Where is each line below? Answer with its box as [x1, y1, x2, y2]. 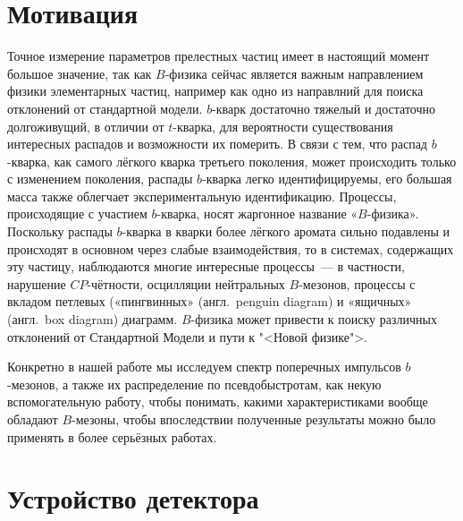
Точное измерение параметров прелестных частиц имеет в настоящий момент [7, 47, 430, 65]
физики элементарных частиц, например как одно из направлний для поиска [7, 81, 424, 100]
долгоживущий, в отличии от [7, 116, 164, 135]
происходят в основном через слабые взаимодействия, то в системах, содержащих [7, 239, 454, 258]
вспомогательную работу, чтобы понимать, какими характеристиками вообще [7, 392, 428, 411]
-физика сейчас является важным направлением [164, 64, 424, 82]
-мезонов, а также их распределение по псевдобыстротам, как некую [7, 374, 382, 393]
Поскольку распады [7, 222, 113, 241]
